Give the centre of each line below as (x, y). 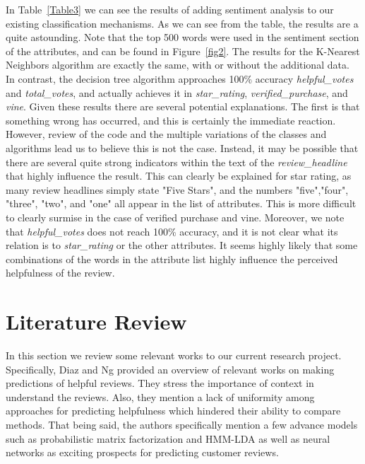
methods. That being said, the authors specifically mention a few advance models (182, 424)
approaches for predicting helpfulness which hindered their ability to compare (173, 411)
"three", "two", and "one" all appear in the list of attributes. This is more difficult (181, 203)
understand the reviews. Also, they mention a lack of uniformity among (160, 396)
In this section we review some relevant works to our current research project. (174, 355)
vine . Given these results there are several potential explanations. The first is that (183, 106)
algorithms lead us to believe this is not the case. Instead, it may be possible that (182, 147)
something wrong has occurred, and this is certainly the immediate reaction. (171, 120)
